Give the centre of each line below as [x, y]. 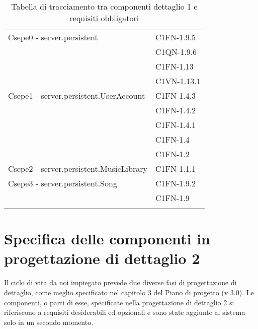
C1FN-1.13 [174, 66]
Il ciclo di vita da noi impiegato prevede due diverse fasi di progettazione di [120, 282]
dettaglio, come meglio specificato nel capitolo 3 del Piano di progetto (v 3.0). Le [129, 292]
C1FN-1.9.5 [176, 37]
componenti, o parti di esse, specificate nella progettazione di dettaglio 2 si [119, 302]
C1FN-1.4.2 [176, 110]
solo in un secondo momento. [49, 322]
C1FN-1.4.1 [176, 125]
